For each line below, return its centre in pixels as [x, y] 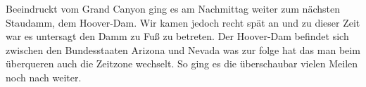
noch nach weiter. [44, 77]
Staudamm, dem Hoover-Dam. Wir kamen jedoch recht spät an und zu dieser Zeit [183, 22]
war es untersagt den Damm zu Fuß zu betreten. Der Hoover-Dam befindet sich [177, 36]
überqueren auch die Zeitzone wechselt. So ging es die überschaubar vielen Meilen [182, 63]
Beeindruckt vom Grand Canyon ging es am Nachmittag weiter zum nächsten [173, 8]
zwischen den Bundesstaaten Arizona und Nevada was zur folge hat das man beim [183, 49]
